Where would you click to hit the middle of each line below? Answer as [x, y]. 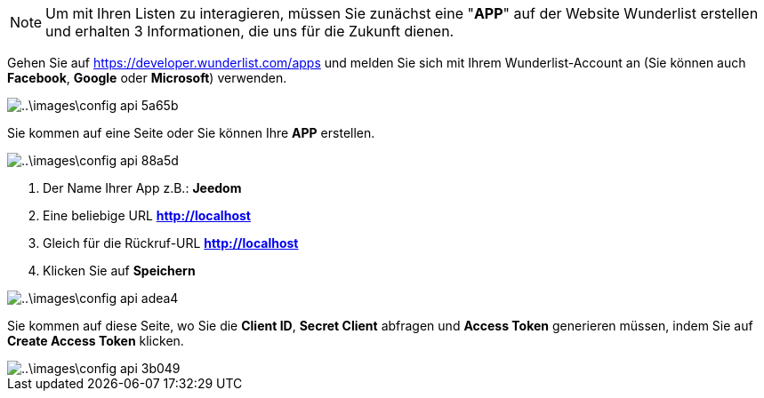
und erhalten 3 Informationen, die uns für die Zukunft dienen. [250, 31]
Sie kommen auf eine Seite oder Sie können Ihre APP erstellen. [191, 133]
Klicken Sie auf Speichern [119, 271]
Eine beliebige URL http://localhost [147, 215]
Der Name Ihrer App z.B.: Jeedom [142, 188]
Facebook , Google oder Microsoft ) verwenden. [147, 78]
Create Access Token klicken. [96, 341]
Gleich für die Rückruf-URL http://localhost [171, 243]
